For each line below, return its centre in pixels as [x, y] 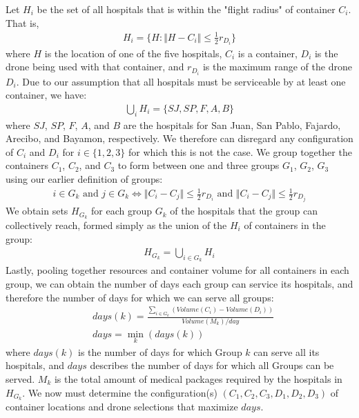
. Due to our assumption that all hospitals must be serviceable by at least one [181, 81]
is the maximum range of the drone [277, 67]
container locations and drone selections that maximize [122, 407]
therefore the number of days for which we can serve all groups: [140, 297]
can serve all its [287, 351]
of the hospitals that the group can [244, 211]
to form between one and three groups [198, 165]
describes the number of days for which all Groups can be [212, 365]
